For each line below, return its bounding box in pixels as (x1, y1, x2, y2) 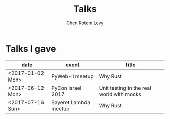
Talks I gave (5, 43, 56, 54)
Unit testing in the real (99, 84, 151, 91)
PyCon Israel (51, 84, 82, 91)
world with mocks (99, 91, 142, 98)
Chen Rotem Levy (66, 20, 104, 26)
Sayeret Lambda (51, 99, 90, 106)
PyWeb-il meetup (51, 73, 94, 80)
